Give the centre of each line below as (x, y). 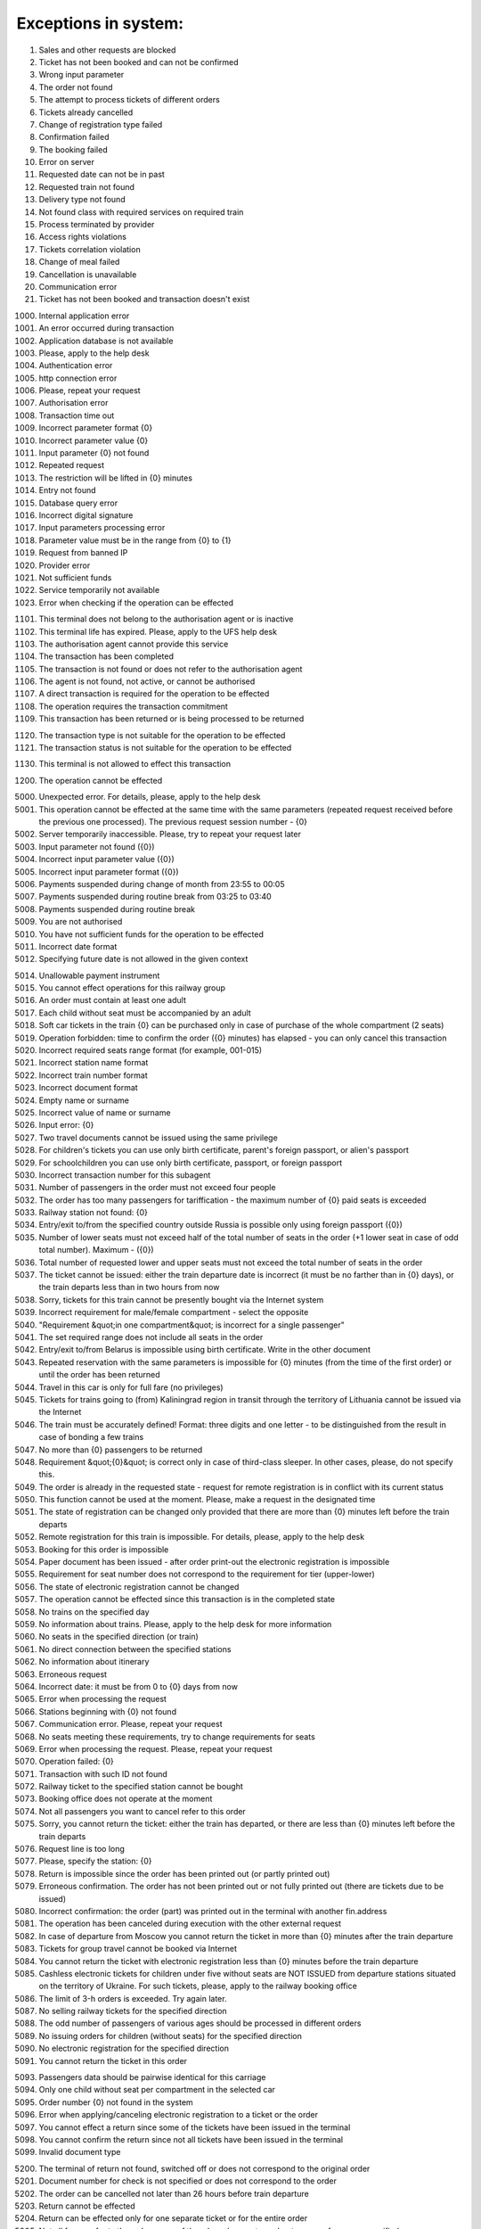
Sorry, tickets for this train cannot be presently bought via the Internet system (181, 1300)
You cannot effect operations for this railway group (132, 988)
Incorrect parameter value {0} (94, 440)
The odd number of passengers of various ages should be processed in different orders (200, 2023)
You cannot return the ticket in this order (113, 2060)
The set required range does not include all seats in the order (151, 1337)
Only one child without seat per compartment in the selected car (157, 2090)
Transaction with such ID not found (103, 1773)
